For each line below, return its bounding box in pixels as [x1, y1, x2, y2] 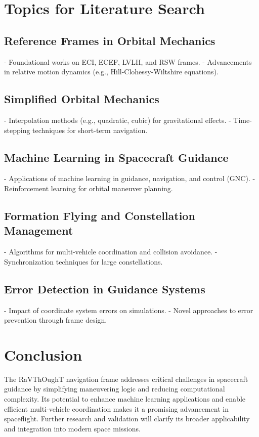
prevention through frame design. [4, 315, 107, 325]
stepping [4, 124, 30, 135]
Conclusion [4, 344, 82, 365]
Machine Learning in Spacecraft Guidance [4, 149, 229, 165]
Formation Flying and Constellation [4, 207, 195, 223]
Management [4, 223, 73, 238]
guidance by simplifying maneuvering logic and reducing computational [4, 383, 225, 394]
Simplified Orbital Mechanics [4, 91, 159, 107]
